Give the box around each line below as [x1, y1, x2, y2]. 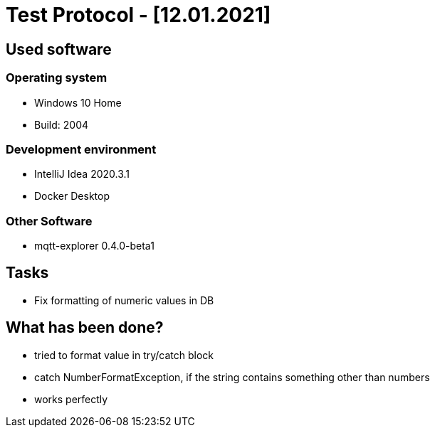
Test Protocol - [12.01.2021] [6, 3, 271, 27]
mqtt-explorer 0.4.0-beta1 [34, 240, 154, 252]
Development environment [6, 141, 157, 156]
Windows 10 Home [34, 96, 122, 109]
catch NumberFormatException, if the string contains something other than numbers [34, 370, 430, 383]
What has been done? [6, 319, 164, 337]
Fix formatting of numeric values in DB [34, 294, 214, 306]
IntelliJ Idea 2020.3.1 [34, 168, 130, 181]
